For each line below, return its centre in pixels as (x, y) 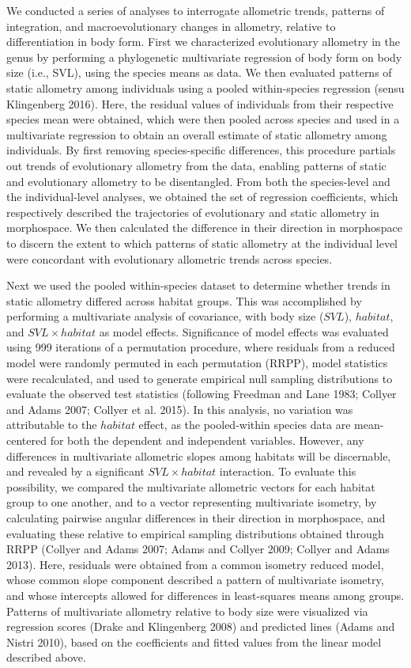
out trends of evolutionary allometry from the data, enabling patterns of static (196, 165)
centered (26, 440)
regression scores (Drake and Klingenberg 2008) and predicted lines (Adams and (201, 626)
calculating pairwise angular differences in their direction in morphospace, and (196, 518)
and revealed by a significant (75, 471)
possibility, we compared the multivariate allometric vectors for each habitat (191, 486)
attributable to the (52, 425)
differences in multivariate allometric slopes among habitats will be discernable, (199, 455)
